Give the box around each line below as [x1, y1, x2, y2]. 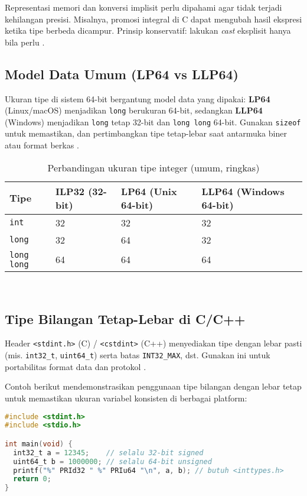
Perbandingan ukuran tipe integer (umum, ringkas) [47, 160, 260, 174]
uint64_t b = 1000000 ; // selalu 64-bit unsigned [13, 457, 212, 466]
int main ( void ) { [5, 439, 73, 448]
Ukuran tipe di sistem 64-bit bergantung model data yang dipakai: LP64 [5, 92, 270, 105]
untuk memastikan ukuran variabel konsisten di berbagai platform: [5, 391, 247, 404]
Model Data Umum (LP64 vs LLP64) [5, 64, 239, 83]
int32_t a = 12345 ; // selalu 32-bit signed [13, 448, 204, 457]
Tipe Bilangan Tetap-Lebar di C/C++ [5, 309, 246, 328]
